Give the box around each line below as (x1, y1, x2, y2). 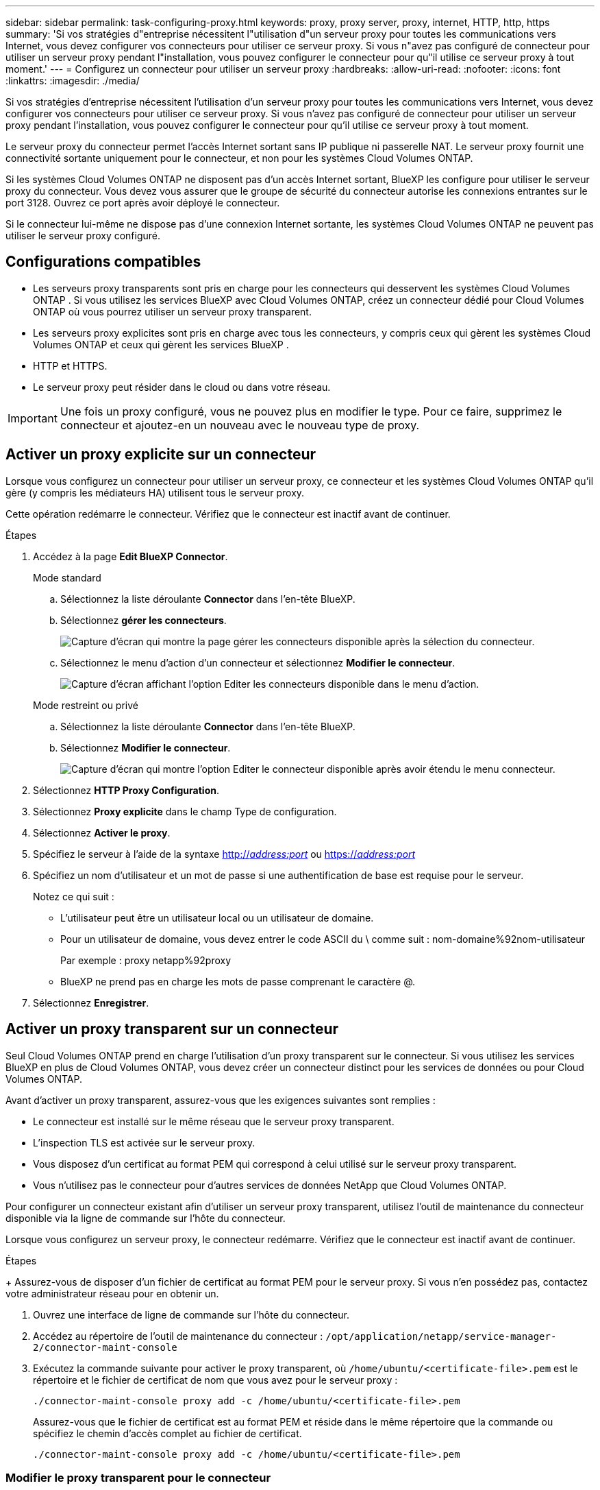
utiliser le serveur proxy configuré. (5, 230, 161, 241)
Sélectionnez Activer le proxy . (33, 826, 171, 839)
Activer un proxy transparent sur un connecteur (5, 1020, 339, 1038)
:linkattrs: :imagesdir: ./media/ (5, 75, 140, 86)
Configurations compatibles (5, 253, 201, 271)
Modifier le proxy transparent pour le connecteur (5, 1470, 271, 1485)
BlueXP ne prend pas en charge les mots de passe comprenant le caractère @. (60, 975, 416, 987)
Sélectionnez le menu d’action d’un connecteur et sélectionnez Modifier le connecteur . (60, 656, 455, 669)
